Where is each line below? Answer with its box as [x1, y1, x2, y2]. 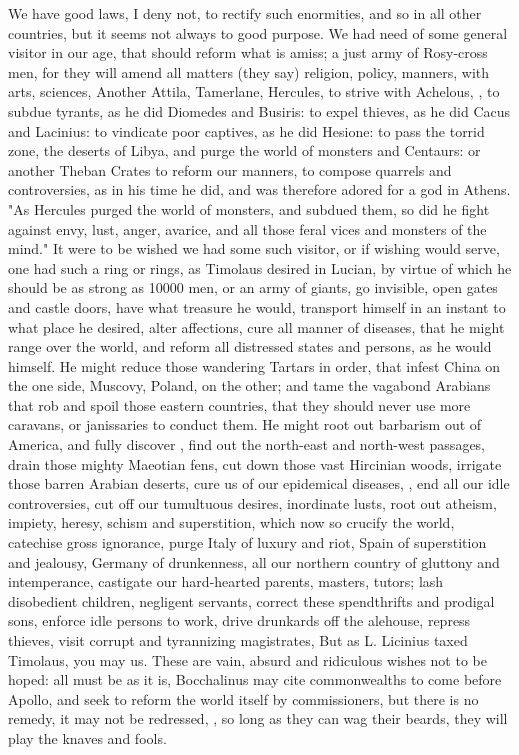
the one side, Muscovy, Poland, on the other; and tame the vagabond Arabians [8, 375, 491, 396]
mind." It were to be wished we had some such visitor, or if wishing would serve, [8, 238, 500, 259]
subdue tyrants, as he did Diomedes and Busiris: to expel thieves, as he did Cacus [8, 100, 511, 121]
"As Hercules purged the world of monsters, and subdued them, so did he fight [8, 198, 490, 219]
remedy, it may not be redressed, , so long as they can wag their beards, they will [8, 708, 508, 729]
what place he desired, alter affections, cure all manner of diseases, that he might [8, 316, 505, 337]
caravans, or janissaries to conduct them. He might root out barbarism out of [8, 414, 482, 435]
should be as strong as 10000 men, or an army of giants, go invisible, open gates [8, 277, 498, 298]
